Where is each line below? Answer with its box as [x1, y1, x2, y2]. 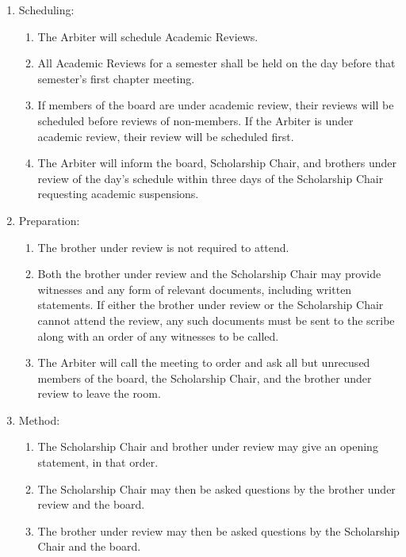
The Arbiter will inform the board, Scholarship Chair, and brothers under [37, 155, 397, 171]
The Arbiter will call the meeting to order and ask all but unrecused [37, 354, 370, 371]
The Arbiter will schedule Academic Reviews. [37, 28, 259, 44]
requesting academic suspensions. [37, 185, 199, 202]
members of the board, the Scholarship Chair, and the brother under [37, 369, 372, 386]
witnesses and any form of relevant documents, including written [37, 280, 352, 297]
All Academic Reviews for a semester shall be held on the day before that [37, 55, 396, 71]
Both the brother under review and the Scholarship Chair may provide [37, 265, 381, 282]
